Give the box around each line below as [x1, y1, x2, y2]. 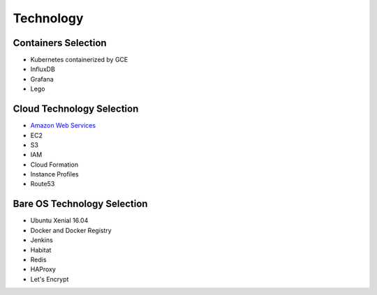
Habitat [30, 245, 52, 254]
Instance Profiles [30, 170, 80, 179]
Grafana [30, 75, 54, 83]
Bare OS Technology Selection [13, 198, 148, 210]
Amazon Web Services [30, 121, 96, 130]
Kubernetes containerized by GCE [30, 56, 128, 64]
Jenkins [30, 236, 54, 244]
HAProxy [30, 265, 56, 273]
